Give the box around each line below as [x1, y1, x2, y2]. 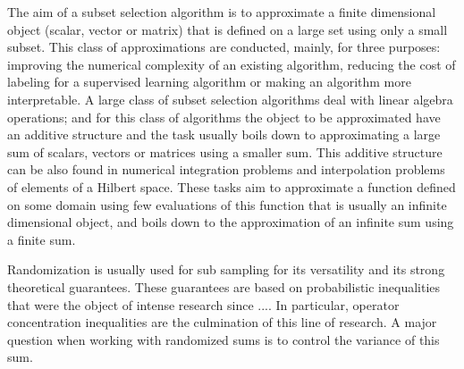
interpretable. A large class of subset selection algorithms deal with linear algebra [7, 89, 453, 108]
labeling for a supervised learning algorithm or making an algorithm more [7, 72, 411, 91]
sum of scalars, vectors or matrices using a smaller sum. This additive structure [7, 142, 443, 161]
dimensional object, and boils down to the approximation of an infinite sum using [7, 213, 454, 231]
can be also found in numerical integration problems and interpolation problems [7, 160, 445, 179]
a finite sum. [7, 230, 76, 248]
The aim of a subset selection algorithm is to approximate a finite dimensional [7, 3, 436, 21]
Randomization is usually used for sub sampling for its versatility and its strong [7, 260, 445, 279]
